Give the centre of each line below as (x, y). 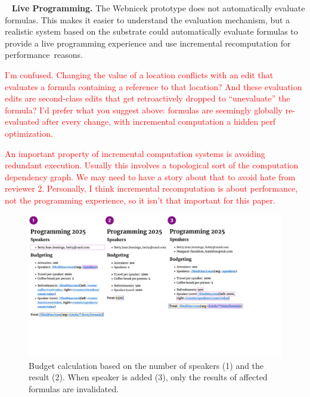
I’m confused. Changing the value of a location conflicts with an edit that (139, 74)
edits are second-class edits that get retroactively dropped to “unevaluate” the (148, 98)
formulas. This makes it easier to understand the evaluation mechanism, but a (148, 19)
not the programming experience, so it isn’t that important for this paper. (140, 200)
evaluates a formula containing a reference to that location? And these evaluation (154, 86)
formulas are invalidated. (74, 388)
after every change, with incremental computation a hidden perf (159, 121)
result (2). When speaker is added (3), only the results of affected (148, 377)
